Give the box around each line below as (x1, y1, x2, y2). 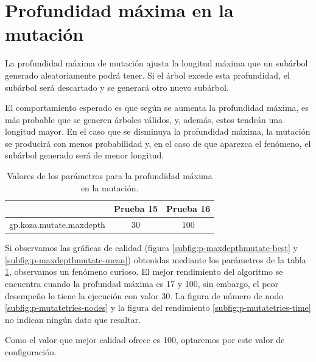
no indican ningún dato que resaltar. (5, 313, 141, 325)
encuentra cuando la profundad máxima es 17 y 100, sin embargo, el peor (5, 277, 279, 289)
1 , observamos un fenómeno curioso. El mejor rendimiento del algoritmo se (5, 265, 283, 278)
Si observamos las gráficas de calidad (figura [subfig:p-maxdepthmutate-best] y (5, 241, 298, 254)
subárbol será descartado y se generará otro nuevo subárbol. (5, 80, 229, 93)
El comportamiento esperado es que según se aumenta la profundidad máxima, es (5, 101, 309, 114)
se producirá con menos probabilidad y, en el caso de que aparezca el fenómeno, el (5, 137, 311, 149)
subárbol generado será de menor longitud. (5, 149, 164, 161)
